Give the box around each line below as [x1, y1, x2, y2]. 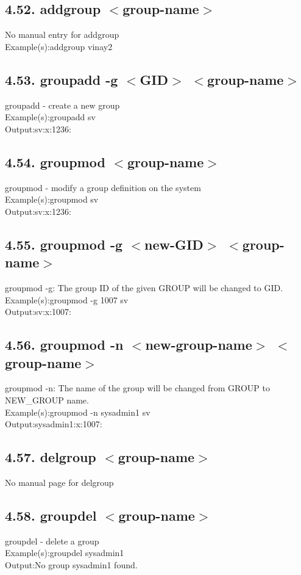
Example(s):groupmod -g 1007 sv [5, 293, 129, 306]
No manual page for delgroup [5, 476, 114, 488]
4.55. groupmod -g [5, 234, 123, 253]
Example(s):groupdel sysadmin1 [5, 546, 124, 559]
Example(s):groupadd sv [5, 110, 96, 123]
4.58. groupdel [5, 505, 97, 524]
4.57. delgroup [5, 447, 96, 466]
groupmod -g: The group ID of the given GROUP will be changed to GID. [5, 281, 283, 294]
